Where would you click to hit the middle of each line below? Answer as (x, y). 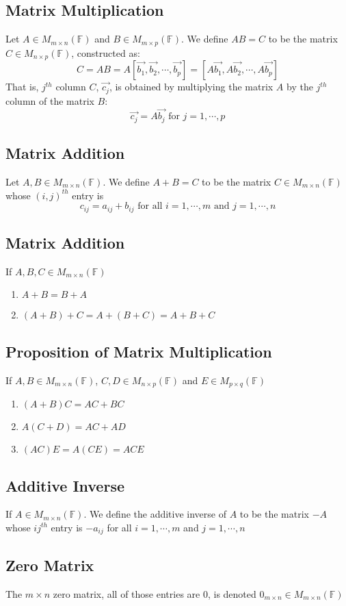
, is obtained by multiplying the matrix (191, 87)
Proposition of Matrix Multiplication (139, 351)
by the (300, 87)
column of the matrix (50, 100)
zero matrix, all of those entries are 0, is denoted (155, 593)
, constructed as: (106, 52)
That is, (22, 87)
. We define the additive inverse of (155, 514)
